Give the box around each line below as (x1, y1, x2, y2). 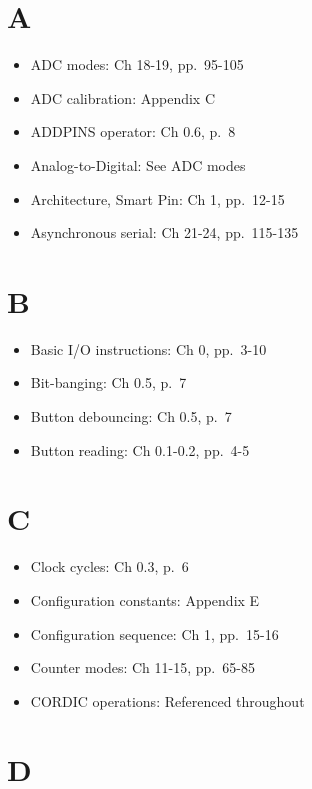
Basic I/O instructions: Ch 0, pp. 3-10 (30, 338, 267, 359)
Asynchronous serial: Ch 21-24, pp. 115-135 (30, 222, 299, 243)
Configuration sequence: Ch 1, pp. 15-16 (30, 623, 279, 644)
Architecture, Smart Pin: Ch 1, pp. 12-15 (30, 188, 285, 209)
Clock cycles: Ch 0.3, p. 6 (30, 556, 189, 577)
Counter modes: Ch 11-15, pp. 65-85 (30, 657, 255, 678)
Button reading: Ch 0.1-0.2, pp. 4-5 (30, 439, 250, 460)
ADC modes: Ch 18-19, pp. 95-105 (30, 54, 244, 75)
